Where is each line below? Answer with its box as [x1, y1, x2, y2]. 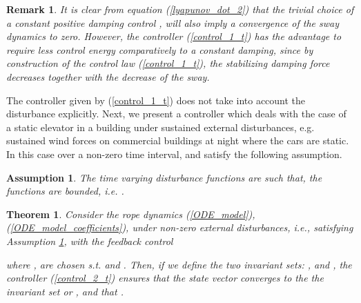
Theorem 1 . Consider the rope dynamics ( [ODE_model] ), [6, 206, 255, 221]
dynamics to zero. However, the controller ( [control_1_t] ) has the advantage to [6, 29, 342, 43]
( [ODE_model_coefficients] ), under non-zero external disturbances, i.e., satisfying [6, 220, 353, 235]
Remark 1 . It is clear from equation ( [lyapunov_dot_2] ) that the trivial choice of [6, 2, 354, 16]
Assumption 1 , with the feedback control [6, 233, 173, 248]
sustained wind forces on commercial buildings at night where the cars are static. [6, 133, 349, 148]
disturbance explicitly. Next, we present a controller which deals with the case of [6, 106, 347, 121]
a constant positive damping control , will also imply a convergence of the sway [6, 15, 340, 30]
